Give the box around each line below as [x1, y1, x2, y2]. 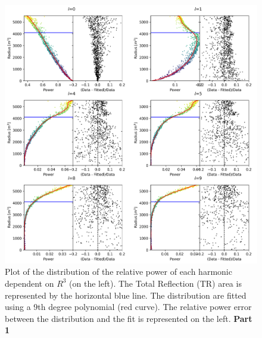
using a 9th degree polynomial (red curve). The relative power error [5, 300, 252, 313]
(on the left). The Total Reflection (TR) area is [69, 277, 242, 289]
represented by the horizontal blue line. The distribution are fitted [5, 289, 247, 301]
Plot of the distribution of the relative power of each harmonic [5, 265, 232, 278]
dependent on [5, 277, 54, 289]
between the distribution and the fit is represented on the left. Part [5, 312, 252, 324]
